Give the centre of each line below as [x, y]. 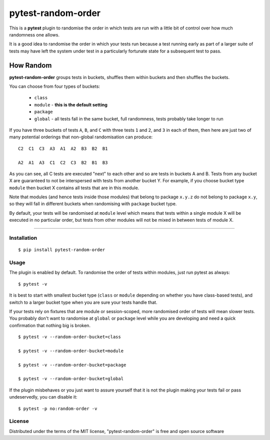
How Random [30, 65]
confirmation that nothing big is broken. [50, 325]
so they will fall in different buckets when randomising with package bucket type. [93, 204]
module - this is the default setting [71, 104]
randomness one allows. [34, 34]
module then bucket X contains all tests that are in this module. [74, 188]
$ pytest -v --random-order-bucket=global [71, 379]
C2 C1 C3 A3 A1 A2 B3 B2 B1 [63, 148]
